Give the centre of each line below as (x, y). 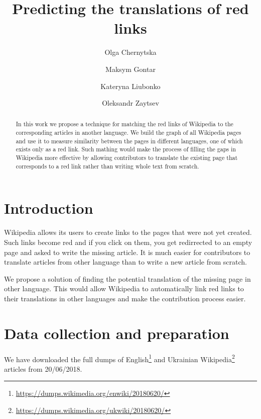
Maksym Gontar (130, 69)
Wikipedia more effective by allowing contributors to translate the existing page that (127, 158)
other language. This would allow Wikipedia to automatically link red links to (124, 288)
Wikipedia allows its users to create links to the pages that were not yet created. (128, 232)
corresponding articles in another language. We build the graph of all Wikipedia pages (128, 133)
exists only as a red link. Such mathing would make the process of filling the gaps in (126, 149)
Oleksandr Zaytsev (130, 103)
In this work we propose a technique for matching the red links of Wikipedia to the (124, 124)
